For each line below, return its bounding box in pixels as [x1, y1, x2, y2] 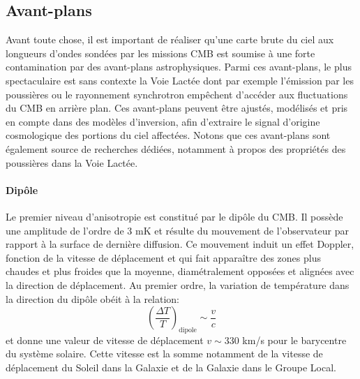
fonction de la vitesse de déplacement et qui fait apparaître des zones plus [6, 250, 321, 265]
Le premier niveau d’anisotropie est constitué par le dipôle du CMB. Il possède [6, 209, 343, 223]
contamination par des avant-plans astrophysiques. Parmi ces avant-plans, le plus [6, 59, 352, 74]
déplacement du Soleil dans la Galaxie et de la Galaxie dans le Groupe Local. [6, 360, 336, 375]
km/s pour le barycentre [242, 332, 347, 347]
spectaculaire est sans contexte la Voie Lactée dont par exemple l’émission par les [6, 73, 354, 87]
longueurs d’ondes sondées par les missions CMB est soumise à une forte [6, 45, 315, 60]
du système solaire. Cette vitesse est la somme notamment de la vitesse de [6, 346, 323, 361]
